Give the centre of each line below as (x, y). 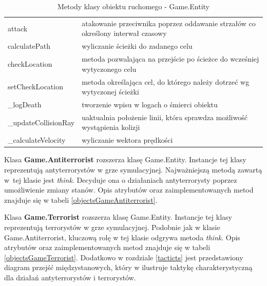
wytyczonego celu (109, 69)
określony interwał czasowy (124, 33)
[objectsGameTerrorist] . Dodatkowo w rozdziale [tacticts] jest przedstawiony (124, 257)
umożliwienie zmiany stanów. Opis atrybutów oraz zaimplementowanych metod (129, 190)
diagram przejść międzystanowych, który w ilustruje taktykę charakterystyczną (128, 267)
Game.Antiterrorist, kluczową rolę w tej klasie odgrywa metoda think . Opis (122, 237)
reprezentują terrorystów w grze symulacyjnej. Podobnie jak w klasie (112, 227)
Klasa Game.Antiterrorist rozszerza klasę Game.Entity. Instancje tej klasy (125, 159)
